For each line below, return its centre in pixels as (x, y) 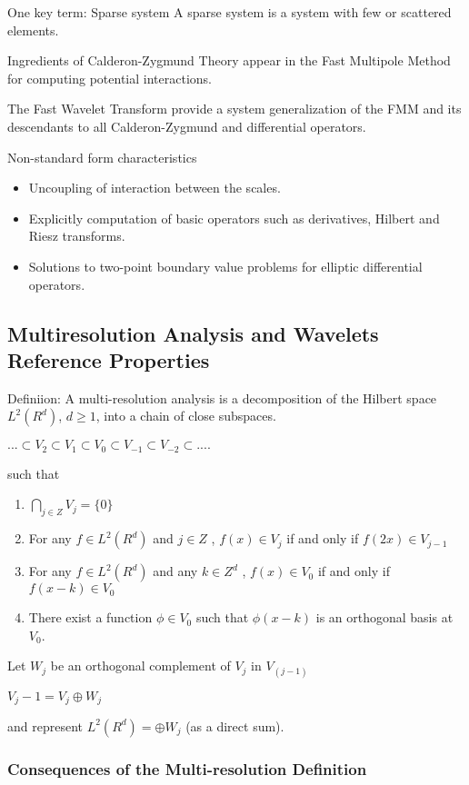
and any (175, 571)
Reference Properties (109, 359)
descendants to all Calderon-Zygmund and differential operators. (187, 126)
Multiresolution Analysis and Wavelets (193, 333)
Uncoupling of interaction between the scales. (155, 188)
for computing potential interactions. (110, 78)
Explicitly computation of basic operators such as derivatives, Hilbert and (234, 218)
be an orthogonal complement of (140, 666)
